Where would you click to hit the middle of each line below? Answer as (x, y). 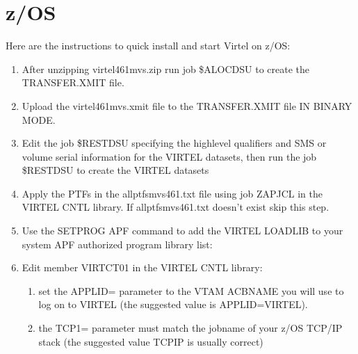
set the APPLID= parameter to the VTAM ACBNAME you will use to (191, 290)
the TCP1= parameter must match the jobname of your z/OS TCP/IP (190, 328)
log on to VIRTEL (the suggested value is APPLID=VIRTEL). (173, 304)
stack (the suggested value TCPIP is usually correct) (151, 341)
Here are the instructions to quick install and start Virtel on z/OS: (148, 46)
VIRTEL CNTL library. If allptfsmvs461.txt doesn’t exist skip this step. (176, 207)
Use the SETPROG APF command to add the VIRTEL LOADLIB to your (182, 231)
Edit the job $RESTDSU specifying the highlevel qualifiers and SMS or (174, 143)
